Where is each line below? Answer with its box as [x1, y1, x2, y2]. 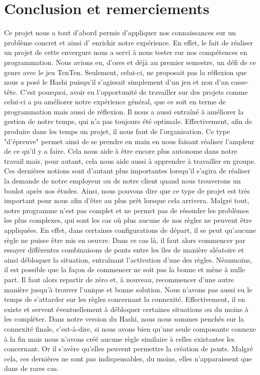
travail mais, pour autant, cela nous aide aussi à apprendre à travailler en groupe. [4, 155, 256, 166]
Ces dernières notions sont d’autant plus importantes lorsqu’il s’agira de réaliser [4, 165, 251, 176]
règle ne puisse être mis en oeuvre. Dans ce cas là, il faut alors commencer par [4, 234, 246, 245]
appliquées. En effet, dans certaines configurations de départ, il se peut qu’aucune [4, 225, 256, 235]
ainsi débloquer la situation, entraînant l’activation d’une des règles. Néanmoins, [4, 254, 252, 265]
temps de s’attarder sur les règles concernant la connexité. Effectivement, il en [4, 294, 245, 304]
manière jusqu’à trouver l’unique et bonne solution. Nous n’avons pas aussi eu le [4, 284, 252, 294]
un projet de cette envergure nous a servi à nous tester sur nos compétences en [4, 47, 247, 57]
